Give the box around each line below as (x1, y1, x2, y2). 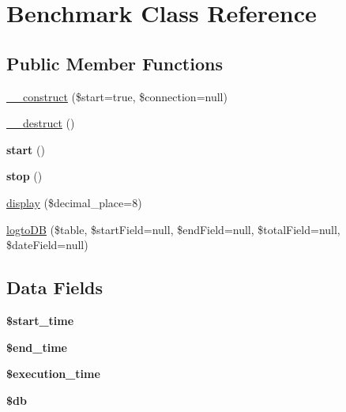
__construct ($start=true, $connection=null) (6, 88, 228, 104)
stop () (6, 168, 43, 184)
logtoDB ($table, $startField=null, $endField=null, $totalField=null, (6, 221, 340, 237)
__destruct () (6, 115, 75, 131)
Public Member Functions (6, 51, 223, 75)
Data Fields (6, 275, 103, 300)
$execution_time (6, 365, 100, 382)
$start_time (6, 312, 74, 328)
